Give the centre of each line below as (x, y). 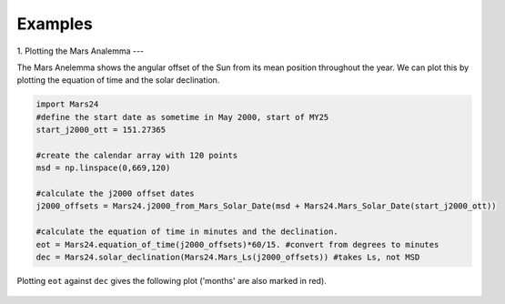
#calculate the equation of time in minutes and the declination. (187, 232)
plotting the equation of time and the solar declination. (118, 80)
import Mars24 (67, 104)
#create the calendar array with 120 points (137, 155)
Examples (55, 24)
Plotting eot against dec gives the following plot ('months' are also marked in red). (172, 280)
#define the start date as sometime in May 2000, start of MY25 (182, 117)
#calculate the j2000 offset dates (115, 194)
